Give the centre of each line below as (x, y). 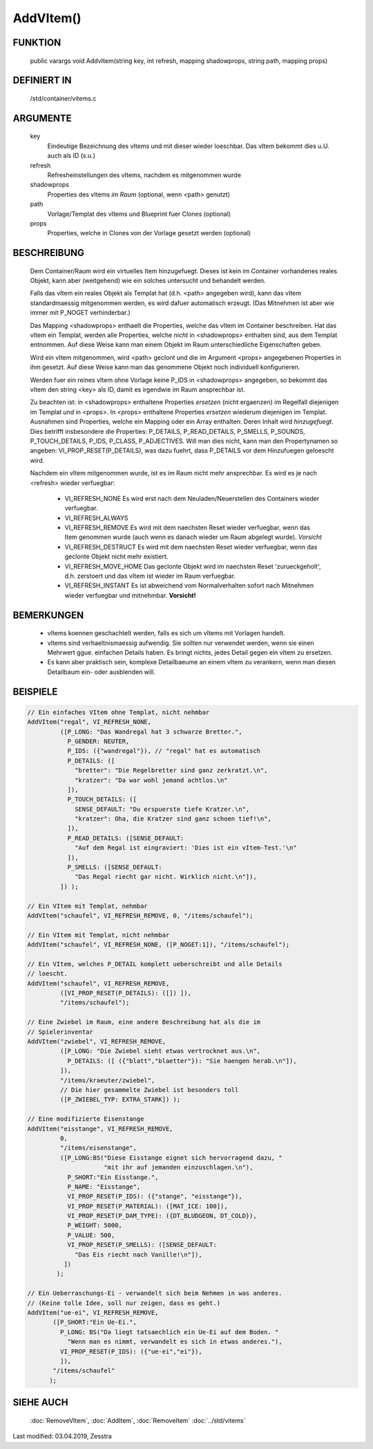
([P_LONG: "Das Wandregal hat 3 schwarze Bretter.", (151, 731)
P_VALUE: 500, (91, 1235)
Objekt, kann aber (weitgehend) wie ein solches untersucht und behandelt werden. (148, 281)
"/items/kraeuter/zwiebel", (107, 1080)
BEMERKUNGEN (48, 615)
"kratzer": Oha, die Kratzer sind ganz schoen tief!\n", (173, 819)
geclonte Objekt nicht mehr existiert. (116, 556)
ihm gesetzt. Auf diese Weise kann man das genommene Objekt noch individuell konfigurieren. (165, 367)
